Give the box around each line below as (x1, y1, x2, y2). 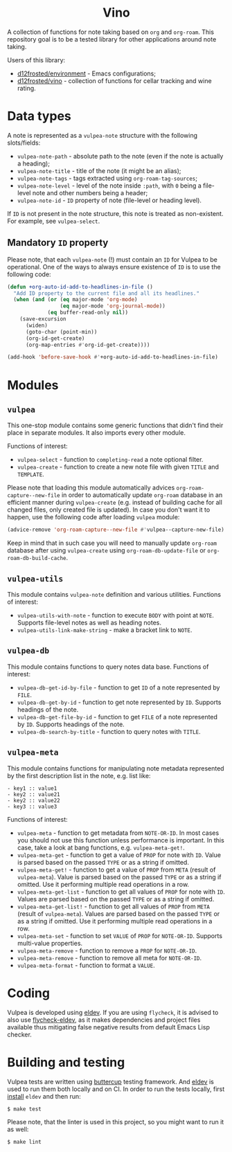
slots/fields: (7, 138, 41, 147)
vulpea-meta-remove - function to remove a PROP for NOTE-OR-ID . (17, 946, 197, 955)
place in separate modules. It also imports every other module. (7, 429, 186, 437)
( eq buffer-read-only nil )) (47, 309, 129, 316)
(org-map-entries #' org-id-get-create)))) (25, 341, 150, 348)
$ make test (7, 1106, 42, 1113)
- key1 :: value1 (7, 784, 57, 792)
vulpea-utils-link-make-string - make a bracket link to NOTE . (17, 626, 193, 634)
